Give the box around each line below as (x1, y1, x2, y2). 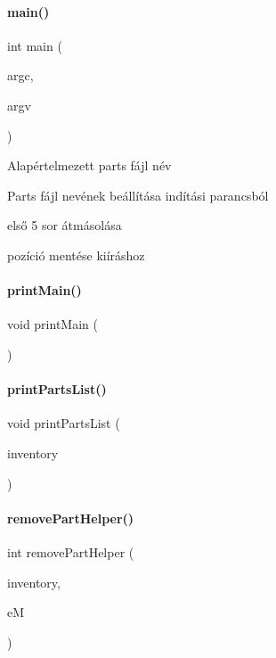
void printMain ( (7, 315, 98, 333)
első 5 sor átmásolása (7, 216, 122, 234)
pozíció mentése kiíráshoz (7, 245, 145, 264)
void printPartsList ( (7, 414, 120, 432)
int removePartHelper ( (7, 542, 134, 561)
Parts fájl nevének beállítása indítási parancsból (7, 185, 269, 204)
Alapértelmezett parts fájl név (7, 156, 172, 175)
